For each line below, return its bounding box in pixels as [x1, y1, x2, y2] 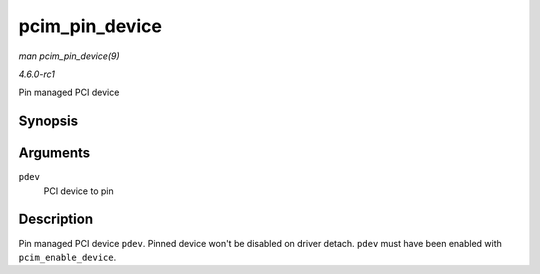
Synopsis [18, 113, 79, 130]
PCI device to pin [43, 185, 114, 197]
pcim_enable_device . [18, 251, 117, 263]
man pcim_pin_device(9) [18, 50, 120, 62]
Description [18, 211, 94, 228]
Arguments [18, 145, 91, 162]
